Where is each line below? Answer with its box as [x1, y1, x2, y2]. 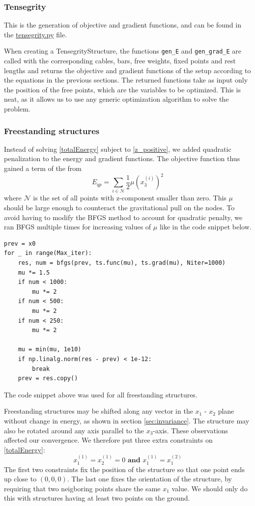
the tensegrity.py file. [4, 29, 67, 39]
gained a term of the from [4, 163, 82, 173]
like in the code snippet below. [159, 222, 252, 232]
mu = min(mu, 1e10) [18, 346, 82, 353]
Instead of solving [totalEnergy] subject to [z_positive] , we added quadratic [4, 143, 231, 154]
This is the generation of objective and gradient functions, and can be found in [4, 20, 241, 30]
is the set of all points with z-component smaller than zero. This [33, 193, 227, 203]
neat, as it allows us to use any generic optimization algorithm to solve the [4, 94, 229, 104]
